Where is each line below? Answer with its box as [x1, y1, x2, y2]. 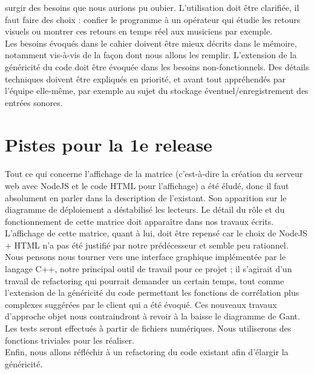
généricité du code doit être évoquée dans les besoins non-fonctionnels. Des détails [5, 60, 309, 73]
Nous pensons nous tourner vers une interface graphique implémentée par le [5, 250, 286, 263]
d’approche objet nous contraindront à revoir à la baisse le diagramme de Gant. [5, 310, 300, 322]
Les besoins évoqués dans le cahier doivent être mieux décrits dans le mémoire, [5, 36, 297, 49]
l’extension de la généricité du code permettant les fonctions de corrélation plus [5, 286, 299, 299]
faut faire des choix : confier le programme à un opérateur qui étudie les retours [5, 13, 301, 25]
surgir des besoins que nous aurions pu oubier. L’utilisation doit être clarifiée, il [5, 1, 299, 13]
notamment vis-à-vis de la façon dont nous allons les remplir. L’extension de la [5, 48, 297, 61]
